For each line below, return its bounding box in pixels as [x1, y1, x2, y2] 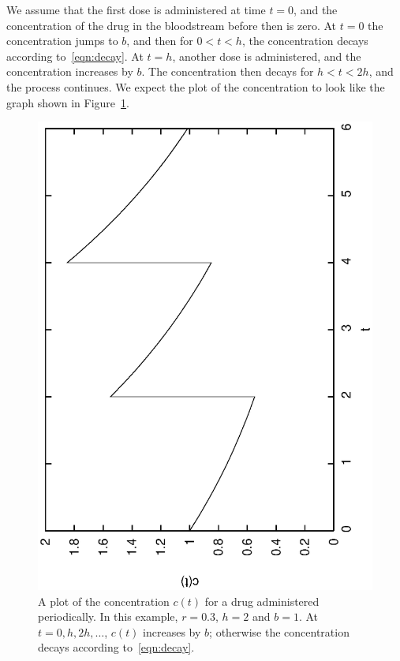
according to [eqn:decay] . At [6, 47, 144, 64]
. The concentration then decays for [141, 63, 314, 80]
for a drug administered [204, 592, 320, 609]
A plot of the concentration [38, 592, 170, 609]
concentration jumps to [6, 32, 118, 49]
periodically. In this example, [38, 608, 178, 625]
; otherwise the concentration [209, 623, 350, 640]
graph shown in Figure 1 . [6, 94, 129, 110]
